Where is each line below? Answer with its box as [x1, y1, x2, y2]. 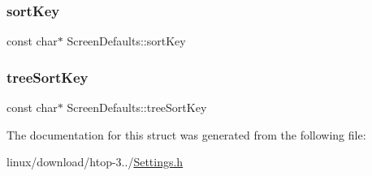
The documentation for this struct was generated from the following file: [6, 126, 366, 143]
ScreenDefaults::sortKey [67, 32, 186, 49]
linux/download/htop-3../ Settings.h [6, 153, 184, 170]
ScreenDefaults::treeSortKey [67, 99, 207, 116]
